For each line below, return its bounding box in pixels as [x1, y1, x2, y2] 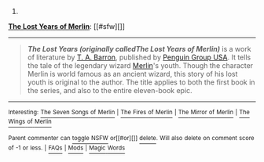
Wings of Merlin [8, 117, 53, 126]
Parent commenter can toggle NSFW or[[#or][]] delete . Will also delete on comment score [8, 135, 255, 142]
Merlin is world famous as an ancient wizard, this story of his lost [27, 70, 238, 78]
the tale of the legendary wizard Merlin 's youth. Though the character [27, 61, 254, 70]
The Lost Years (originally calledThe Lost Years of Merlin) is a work [27, 45, 251, 53]
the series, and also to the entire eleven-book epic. [27, 86, 192, 95]
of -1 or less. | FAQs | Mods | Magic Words [8, 144, 126, 152]
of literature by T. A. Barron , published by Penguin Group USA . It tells [27, 52, 251, 62]
